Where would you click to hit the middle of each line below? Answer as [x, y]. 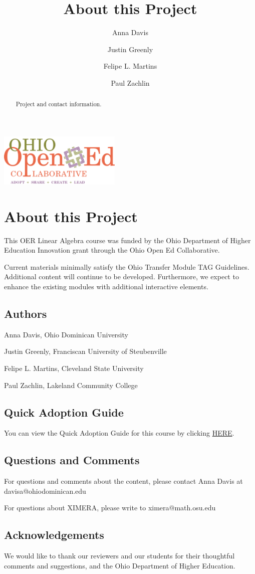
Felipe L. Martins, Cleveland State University [74, 368]
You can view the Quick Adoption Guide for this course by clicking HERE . [119, 433]
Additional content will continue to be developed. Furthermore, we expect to [121, 276]
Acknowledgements [54, 535]
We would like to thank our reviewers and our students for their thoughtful [119, 556]
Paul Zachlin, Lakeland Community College [71, 385]
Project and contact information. [59, 104]
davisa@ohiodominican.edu [45, 491]
